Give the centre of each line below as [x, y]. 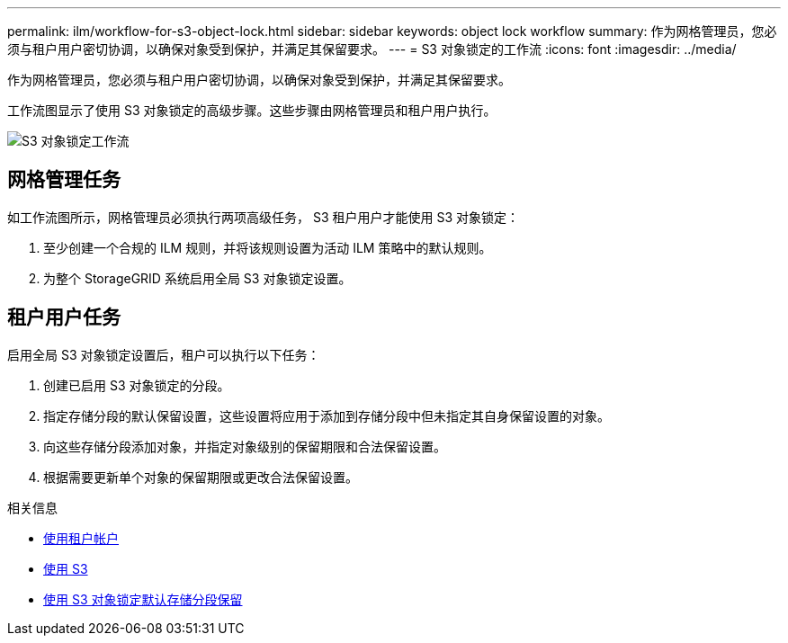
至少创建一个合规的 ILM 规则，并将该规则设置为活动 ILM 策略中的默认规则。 [268, 247]
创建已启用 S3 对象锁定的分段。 [137, 385]
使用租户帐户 [81, 538]
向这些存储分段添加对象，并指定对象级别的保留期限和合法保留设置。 [245, 446]
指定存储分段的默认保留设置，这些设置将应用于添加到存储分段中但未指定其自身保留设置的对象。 [327, 415]
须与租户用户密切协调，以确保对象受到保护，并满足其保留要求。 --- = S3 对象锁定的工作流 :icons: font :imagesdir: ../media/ [372, 49]
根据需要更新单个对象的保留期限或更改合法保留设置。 [201, 477]
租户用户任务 [64, 317]
